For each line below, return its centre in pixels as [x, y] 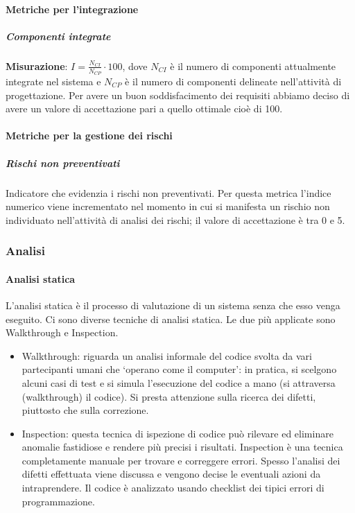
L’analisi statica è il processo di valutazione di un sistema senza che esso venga [173, 305]
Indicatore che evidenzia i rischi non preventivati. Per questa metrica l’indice [168, 192]
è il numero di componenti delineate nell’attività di [233, 81]
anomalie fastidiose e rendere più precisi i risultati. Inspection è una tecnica [182, 447]
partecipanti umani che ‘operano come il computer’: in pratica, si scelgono [179, 369]
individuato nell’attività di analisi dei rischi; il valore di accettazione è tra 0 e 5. [175, 219]
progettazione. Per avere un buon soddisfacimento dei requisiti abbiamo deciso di [178, 95]
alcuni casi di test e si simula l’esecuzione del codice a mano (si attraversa [179, 382]
